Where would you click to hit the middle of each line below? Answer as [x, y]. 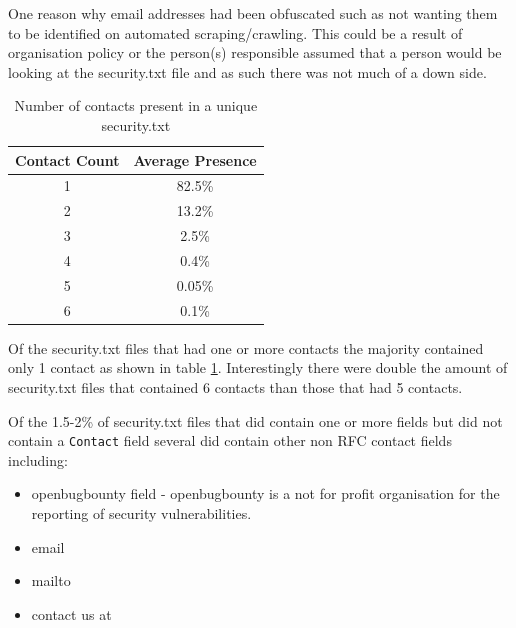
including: [38, 459]
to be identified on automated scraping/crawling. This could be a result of [235, 32]
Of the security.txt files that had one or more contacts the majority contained [246, 347]
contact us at [71, 613]
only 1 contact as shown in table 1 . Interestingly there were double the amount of [258, 367]
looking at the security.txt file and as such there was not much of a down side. [247, 71]
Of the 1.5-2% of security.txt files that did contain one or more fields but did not [255, 420]
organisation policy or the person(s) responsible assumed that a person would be [255, 52]
